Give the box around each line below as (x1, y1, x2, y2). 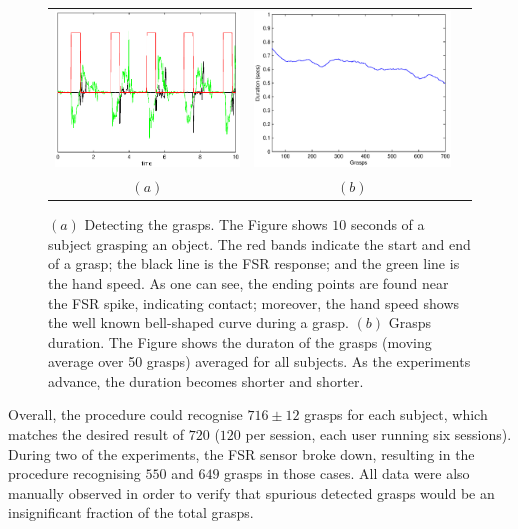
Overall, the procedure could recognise (8, 404, 243, 425)
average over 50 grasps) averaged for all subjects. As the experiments (48, 351, 471, 372)
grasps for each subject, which (304, 404, 488, 425)
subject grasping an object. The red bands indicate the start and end (48, 233, 471, 254)
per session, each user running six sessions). (245, 424, 512, 445)
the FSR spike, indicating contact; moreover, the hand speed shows (48, 292, 460, 313)
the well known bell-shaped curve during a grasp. (48, 312, 349, 333)
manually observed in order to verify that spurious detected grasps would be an (8, 482, 495, 503)
